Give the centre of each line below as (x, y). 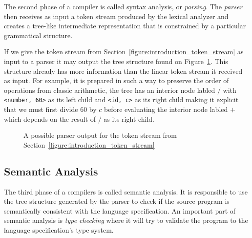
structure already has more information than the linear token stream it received (123, 71)
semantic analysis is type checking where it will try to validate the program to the (126, 220)
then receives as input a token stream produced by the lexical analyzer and (116, 16)
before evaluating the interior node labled (166, 109)
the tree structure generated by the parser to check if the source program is (117, 201)
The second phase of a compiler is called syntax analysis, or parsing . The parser (123, 6)
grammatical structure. (38, 35)
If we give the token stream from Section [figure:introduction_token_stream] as (124, 52)
